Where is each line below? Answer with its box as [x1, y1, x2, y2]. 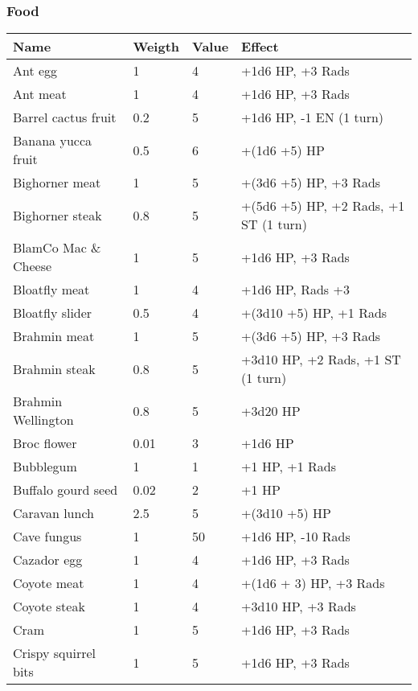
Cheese [13, 257, 52, 276]
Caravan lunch [13, 504, 94, 523]
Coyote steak [13, 597, 85, 616]
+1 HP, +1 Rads [241, 457, 336, 476]
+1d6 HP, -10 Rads [241, 527, 350, 546]
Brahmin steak [13, 359, 96, 378]
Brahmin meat [13, 327, 95, 346]
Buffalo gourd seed [13, 480, 118, 500]
